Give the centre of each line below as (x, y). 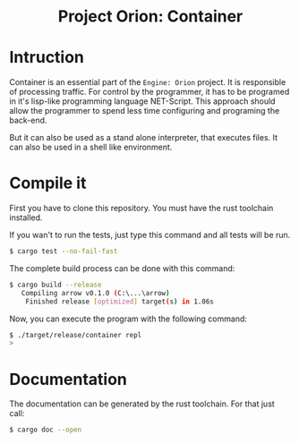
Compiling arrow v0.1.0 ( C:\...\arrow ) (95, 293)
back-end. (28, 120)
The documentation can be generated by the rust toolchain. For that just (142, 404)
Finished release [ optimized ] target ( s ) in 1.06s (120, 302)
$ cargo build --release (56, 285)
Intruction (47, 58)
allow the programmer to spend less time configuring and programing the (145, 111)
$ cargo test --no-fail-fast (64, 251)
